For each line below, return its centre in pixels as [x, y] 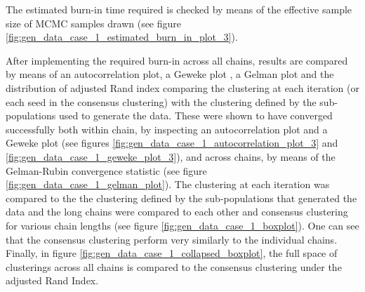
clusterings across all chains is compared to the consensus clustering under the [174, 266]
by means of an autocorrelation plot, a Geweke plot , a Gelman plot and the [170, 74]
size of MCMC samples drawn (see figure [94, 23]
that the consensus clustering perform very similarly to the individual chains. [172, 239]
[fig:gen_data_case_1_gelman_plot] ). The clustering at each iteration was [168, 184]
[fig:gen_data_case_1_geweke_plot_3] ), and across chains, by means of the [171, 156]
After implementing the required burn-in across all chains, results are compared [177, 60]
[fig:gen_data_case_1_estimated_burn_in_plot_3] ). [122, 37]
